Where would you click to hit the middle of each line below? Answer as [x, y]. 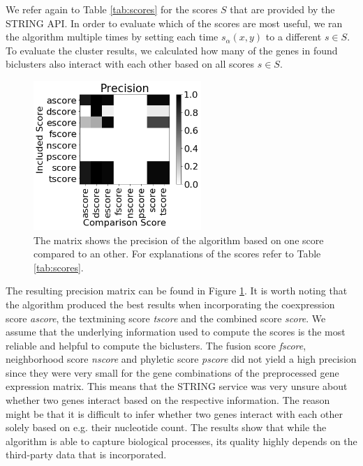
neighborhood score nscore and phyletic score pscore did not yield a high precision [181, 359]
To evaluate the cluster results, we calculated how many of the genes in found [172, 50]
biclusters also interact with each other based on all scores [130, 64]
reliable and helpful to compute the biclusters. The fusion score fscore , [156, 345]
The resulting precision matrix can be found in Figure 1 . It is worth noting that [177, 291]
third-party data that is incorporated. [86, 454]
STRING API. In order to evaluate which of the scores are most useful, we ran [174, 23]
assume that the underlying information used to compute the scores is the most [176, 332]
